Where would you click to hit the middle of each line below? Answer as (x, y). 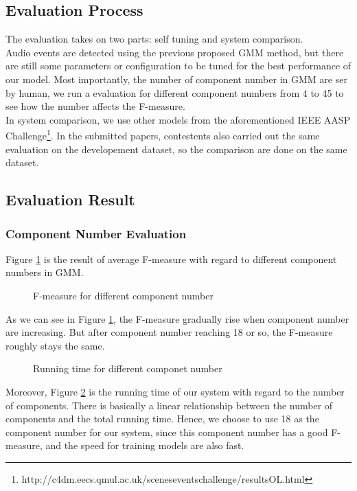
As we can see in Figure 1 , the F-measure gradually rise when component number (177, 318)
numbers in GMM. (45, 272)
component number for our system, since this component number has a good (167, 432)
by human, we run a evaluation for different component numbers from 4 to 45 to (175, 92)
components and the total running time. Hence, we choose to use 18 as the (162, 419)
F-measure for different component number (123, 295)
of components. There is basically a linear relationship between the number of (169, 405)
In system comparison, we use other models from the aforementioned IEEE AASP (178, 119)
